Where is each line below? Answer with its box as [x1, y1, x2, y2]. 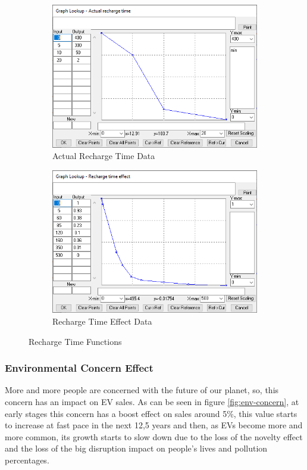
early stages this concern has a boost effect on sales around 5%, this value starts [5, 407, 297, 419]
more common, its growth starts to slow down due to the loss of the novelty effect [5, 430, 303, 443]
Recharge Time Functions [29, 335, 122, 347]
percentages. [5, 453, 49, 466]
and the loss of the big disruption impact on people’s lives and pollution [5, 442, 268, 455]
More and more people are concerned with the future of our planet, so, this [5, 384, 279, 396]
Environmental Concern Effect [5, 360, 153, 375]
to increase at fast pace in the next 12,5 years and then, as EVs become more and [5, 419, 303, 431]
